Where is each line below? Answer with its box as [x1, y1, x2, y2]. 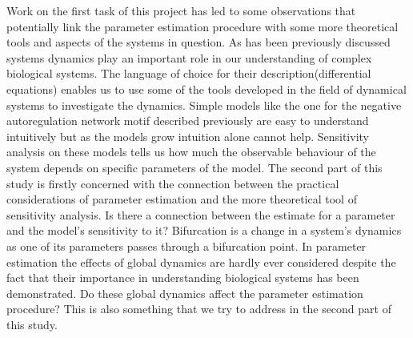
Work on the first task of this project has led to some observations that [6, 2, 356, 18]
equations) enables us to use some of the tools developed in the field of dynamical [6, 80, 407, 97]
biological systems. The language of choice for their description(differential [6, 65, 371, 82]
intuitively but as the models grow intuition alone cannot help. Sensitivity [6, 127, 369, 144]
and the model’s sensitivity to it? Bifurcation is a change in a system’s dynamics [6, 222, 402, 239]
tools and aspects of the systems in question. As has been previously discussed [6, 34, 391, 50]
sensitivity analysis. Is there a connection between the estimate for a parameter [6, 206, 395, 223]
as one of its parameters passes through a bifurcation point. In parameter [6, 237, 367, 254]
